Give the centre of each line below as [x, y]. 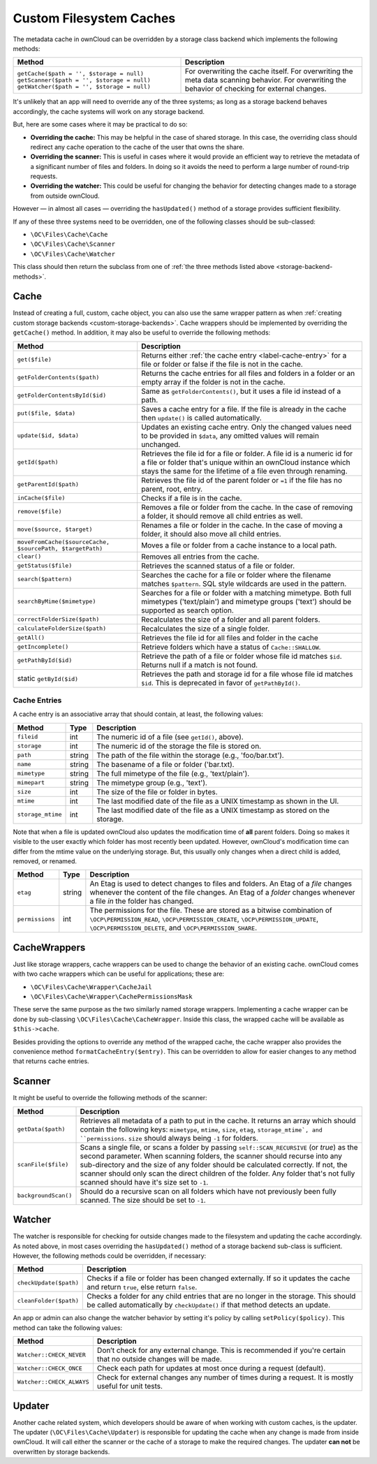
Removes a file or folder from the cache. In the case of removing [247, 507]
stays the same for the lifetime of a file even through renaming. [244, 471]
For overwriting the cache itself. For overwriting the [269, 71]
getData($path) [41, 1129]
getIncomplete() [43, 647]
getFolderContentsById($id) [62, 396]
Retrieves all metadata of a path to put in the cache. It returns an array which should [218, 1120]
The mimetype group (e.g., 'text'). [152, 782]
